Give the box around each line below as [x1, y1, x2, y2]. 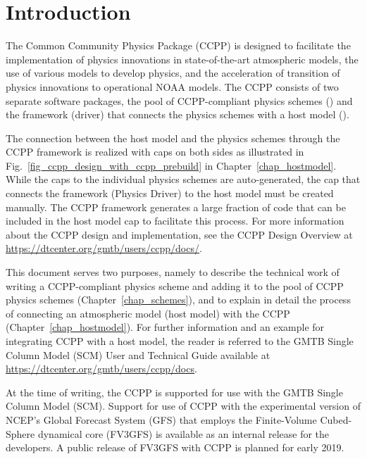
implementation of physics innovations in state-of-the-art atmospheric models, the [6, 51, 359, 66]
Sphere [6, 426, 35, 441]
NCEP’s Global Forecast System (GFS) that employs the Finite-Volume [6, 412, 317, 427]
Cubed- [320, 412, 352, 427]
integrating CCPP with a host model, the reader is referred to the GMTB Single [6, 334, 354, 348]
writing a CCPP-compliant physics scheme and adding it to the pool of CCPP [6, 278, 344, 293]
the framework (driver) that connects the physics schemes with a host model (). [6, 107, 349, 122]
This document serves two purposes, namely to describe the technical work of [6, 265, 340, 279]
